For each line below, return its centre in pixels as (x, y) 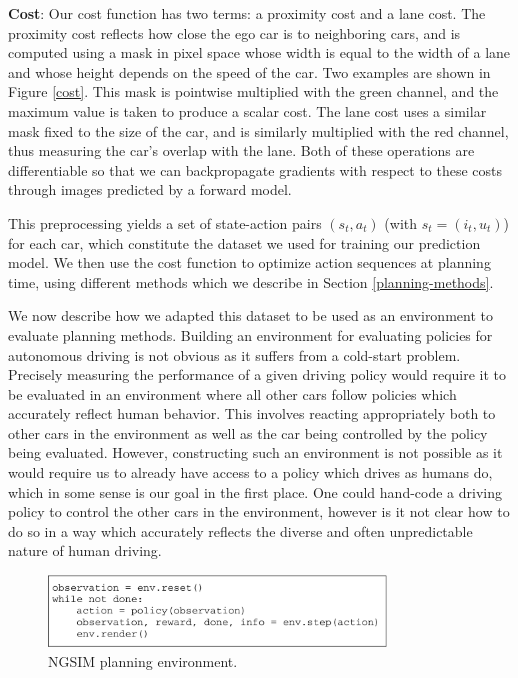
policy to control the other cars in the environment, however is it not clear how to (259, 511)
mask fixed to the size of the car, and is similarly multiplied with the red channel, (258, 130)
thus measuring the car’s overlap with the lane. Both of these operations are (241, 150)
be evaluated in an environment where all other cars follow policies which (232, 393)
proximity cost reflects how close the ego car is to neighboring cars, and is (234, 32)
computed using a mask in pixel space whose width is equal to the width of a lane (259, 52)
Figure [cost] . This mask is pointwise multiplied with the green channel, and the (253, 91)
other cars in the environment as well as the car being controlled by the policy (248, 432)
